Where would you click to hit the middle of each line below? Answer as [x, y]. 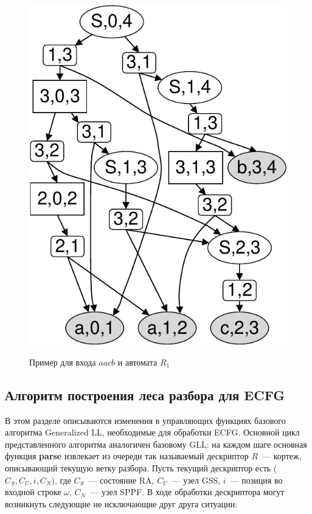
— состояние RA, [121, 480]
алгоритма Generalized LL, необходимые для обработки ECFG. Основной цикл [152, 432]
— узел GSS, [196, 480]
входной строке [33, 492]
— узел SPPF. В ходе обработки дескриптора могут [187, 492]
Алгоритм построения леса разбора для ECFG [145, 394]
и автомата [137, 362]
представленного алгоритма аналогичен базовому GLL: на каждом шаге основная [156, 444]
